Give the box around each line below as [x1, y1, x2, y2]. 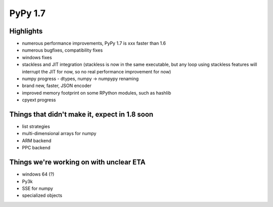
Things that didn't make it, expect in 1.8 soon [9, 110, 154, 118]
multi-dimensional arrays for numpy [22, 131, 97, 137]
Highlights [9, 27, 43, 35]
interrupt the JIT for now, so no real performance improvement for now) [22, 68, 171, 74]
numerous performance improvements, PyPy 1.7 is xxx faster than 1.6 [22, 40, 166, 47]
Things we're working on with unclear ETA [9, 158, 146, 167]
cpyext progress [22, 97, 56, 103]
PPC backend [22, 145, 51, 151]
